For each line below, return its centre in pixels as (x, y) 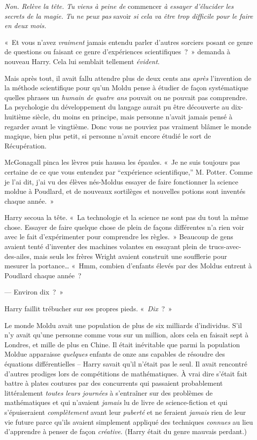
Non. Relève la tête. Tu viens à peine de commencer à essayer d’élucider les (119, 6)
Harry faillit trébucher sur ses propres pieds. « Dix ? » (88, 309)
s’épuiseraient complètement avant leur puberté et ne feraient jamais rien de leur (125, 412)
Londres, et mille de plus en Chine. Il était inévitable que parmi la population (122, 344)
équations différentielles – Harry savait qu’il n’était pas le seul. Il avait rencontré (126, 364)
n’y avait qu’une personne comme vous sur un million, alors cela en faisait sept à (127, 335)
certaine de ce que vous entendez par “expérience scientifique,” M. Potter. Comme (128, 171)
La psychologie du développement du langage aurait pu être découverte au (117, 107)
